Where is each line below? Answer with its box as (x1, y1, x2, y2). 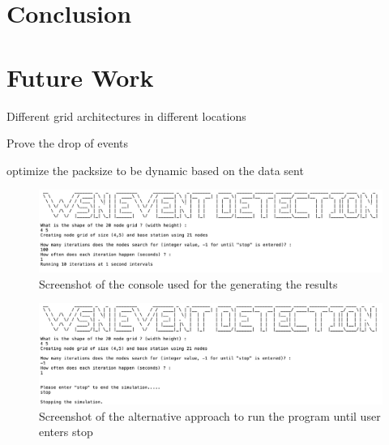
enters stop (39, 423, 93, 440)
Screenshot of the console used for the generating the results (39, 275, 338, 292)
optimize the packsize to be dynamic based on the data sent (6, 161, 304, 178)
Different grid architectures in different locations (6, 107, 246, 124)
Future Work (6, 60, 154, 93)
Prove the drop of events (6, 135, 129, 152)
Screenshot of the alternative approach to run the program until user (39, 407, 381, 424)
